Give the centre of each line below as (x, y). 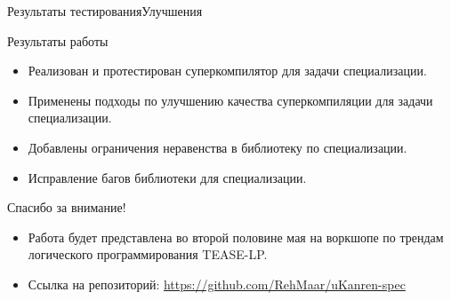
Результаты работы (58, 40)
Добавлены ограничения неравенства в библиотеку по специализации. (217, 147)
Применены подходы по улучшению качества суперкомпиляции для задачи (230, 100)
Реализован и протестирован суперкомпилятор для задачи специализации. (227, 71)
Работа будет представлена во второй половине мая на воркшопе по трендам (236, 237)
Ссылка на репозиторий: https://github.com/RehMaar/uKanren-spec (217, 284)
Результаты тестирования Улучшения (105, 11)
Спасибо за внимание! (67, 207)
